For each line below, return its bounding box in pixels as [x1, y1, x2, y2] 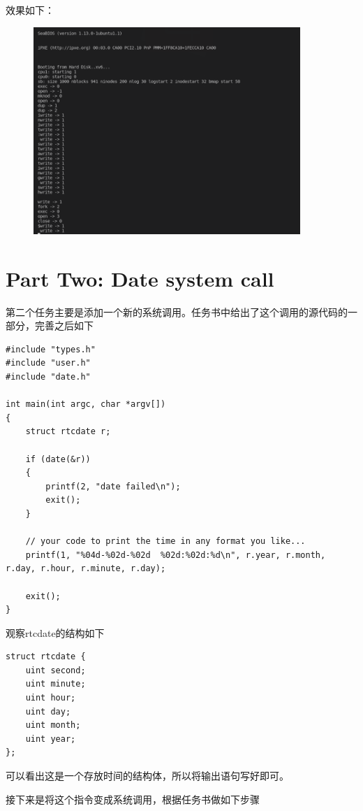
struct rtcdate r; [25, 426, 111, 437]
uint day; [25, 706, 71, 717]
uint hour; [25, 693, 76, 703]
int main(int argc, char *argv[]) [6, 399, 166, 410]
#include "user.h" [6, 358, 91, 368]
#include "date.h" [6, 372, 91, 382]
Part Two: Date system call [6, 264, 274, 292]
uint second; [25, 665, 86, 675]
